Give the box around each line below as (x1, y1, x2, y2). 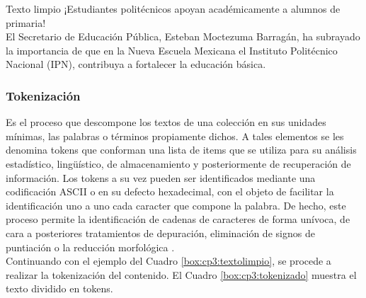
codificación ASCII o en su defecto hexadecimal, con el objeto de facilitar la (6, 184, 334, 199)
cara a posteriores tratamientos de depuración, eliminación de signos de (6, 225, 315, 240)
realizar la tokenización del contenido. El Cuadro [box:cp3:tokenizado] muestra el (6, 267, 357, 282)
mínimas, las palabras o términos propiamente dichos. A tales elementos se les (6, 128, 344, 143)
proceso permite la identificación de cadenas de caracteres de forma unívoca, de (6, 212, 350, 227)
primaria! (6, 15, 46, 30)
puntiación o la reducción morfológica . (6, 239, 175, 254)
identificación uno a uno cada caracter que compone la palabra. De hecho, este (6, 197, 346, 212)
